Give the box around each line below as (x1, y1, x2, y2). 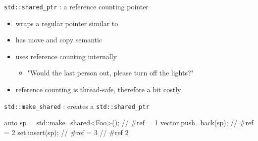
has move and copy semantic (15, 35, 103, 45)
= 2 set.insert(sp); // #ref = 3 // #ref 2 (4, 127, 129, 137)
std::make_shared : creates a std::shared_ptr (4, 101, 150, 111)
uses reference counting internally (15, 51, 117, 61)
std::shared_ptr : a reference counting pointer (4, 1, 149, 11)
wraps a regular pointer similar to (15, 18, 118, 28)
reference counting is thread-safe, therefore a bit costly (15, 84, 181, 95)
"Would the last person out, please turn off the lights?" (27, 68, 194, 78)
